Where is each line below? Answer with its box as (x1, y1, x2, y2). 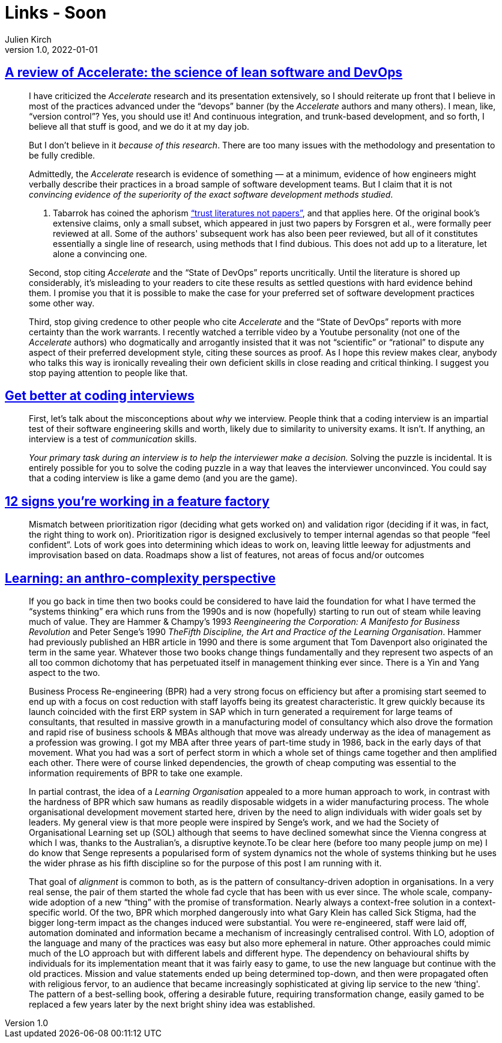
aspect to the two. (29, 667, 100, 678)
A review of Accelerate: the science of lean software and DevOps (5, 65, 403, 81)
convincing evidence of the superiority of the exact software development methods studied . (29, 189, 393, 199)
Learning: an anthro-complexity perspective (5, 570, 276, 586)
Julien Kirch (5, 34, 52, 44)
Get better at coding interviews (5, 388, 195, 404)
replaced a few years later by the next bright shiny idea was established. (29, 999, 315, 1010)
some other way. (29, 297, 95, 308)
